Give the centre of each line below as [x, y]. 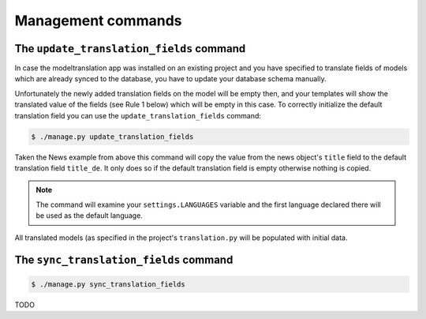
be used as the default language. [90, 216]
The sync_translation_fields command [124, 260]
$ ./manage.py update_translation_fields [112, 137]
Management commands [98, 21]
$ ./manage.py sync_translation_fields [108, 284]
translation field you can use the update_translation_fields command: [138, 115]
